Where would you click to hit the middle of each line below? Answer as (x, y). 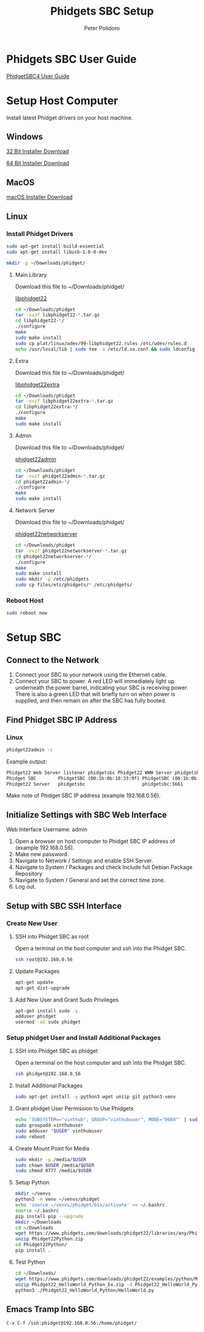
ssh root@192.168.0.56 (44, 959)
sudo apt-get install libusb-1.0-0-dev (57, 252)
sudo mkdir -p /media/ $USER (50, 1159)
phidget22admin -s (29, 750)
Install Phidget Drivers (40, 234)
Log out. (25, 887)
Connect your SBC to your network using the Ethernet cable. (91, 675)
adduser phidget (36, 1017)
